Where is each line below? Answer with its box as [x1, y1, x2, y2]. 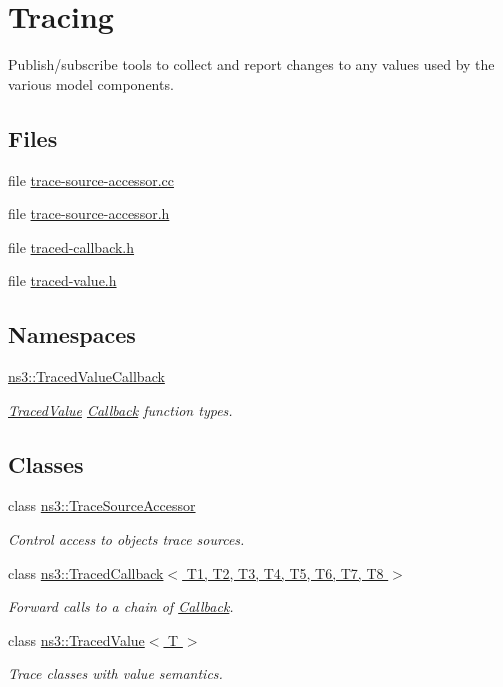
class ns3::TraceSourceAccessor [8, 495, 196, 516]
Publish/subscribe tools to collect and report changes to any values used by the [8, 54, 495, 75]
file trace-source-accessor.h [8, 203, 170, 224]
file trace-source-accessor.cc [8, 169, 174, 190]
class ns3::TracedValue [8, 629, 145, 650]
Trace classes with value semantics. [8, 663, 223, 684]
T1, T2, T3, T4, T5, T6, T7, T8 [186, 562, 384, 583]
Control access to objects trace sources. [8, 529, 245, 550]
